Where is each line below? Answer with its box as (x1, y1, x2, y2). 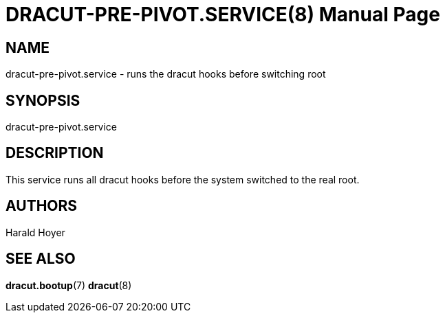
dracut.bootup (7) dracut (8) (6, 279, 132, 291)
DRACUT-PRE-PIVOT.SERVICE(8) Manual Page (6, 3, 440, 26)
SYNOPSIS (6, 91, 80, 109)
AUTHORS (6, 197, 78, 215)
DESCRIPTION (6, 144, 104, 162)
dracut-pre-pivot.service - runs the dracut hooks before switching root (6, 68, 326, 80)
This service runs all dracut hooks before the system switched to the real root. (6, 173, 360, 185)
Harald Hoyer (6, 226, 65, 238)
